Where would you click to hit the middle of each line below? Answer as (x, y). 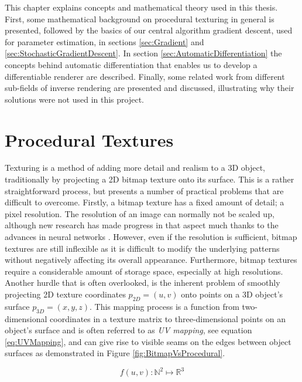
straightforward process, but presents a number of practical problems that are (144, 190)
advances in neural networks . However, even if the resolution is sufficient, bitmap (151, 237)
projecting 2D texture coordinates (65, 294)
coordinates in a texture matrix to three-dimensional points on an (168, 318)
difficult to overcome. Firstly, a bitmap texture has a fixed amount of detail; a (145, 202)
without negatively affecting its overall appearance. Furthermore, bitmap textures (151, 260)
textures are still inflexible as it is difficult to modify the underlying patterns (142, 248)
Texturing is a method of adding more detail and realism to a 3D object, (135, 168)
